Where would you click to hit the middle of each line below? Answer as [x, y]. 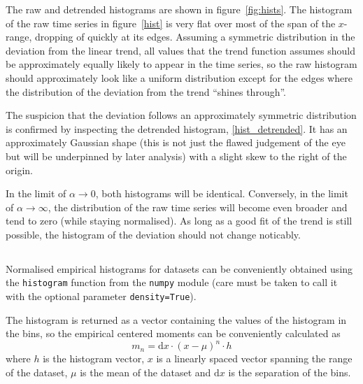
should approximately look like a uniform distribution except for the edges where [179, 77]
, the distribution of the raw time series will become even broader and [198, 207]
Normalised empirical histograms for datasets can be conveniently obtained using [179, 268]
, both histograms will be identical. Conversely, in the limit [222, 193]
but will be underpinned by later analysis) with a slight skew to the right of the [176, 156]
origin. [19, 170]
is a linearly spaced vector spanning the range [254, 358]
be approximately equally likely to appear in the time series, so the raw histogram [181, 64]
